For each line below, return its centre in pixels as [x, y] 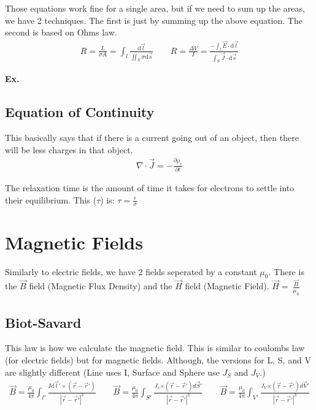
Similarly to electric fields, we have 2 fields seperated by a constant [131, 271]
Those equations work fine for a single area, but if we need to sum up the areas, [155, 8]
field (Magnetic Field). [227, 286]
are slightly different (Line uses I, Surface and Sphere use [112, 372]
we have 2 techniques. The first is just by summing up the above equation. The [154, 20]
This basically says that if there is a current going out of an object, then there [152, 138]
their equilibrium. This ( [51, 199]
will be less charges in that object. [69, 149]
